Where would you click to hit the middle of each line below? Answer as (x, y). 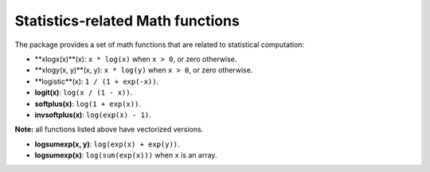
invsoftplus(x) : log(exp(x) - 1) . (93, 115)
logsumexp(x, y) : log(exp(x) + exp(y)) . (107, 144)
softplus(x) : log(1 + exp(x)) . (88, 104)
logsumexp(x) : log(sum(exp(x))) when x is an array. (126, 155)
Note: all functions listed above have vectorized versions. (109, 129)
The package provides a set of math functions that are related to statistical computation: (160, 45)
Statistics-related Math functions (127, 21)
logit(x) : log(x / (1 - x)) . (84, 92)
